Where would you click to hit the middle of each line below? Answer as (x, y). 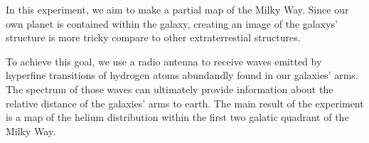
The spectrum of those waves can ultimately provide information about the (170, 89)
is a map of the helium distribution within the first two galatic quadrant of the (177, 117)
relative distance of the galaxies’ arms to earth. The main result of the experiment (185, 103)
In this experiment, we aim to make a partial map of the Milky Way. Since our (177, 9)
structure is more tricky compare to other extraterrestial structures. (153, 37)
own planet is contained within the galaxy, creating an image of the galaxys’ (172, 23)
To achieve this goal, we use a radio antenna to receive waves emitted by (164, 61)
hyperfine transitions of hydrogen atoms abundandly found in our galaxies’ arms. (182, 75)
